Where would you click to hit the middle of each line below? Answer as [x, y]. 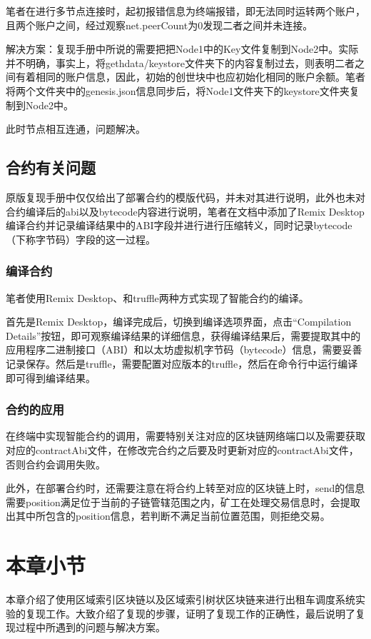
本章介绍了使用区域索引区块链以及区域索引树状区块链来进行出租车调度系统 [181, 599]
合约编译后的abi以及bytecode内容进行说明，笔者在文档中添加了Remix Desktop [185, 211]
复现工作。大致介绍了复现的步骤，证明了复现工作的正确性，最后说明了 [190, 613]
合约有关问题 [51, 167]
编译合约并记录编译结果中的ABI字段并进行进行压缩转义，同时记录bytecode [179, 225]
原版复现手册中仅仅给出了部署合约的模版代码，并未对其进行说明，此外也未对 [185, 197]
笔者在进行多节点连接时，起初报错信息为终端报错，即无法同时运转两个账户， [185, 11]
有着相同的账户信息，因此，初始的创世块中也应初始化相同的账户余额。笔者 [190, 77]
